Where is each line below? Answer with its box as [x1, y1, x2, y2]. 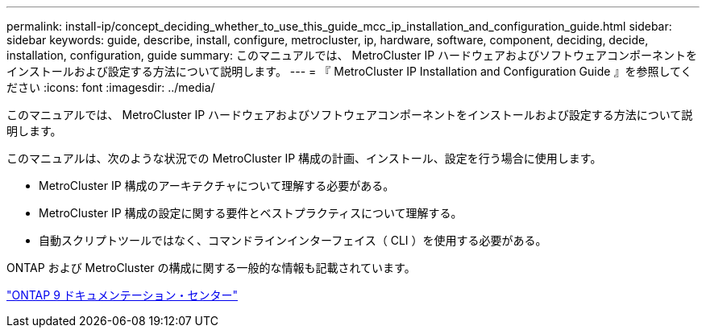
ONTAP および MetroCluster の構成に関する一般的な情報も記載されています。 [6, 261, 416, 274]
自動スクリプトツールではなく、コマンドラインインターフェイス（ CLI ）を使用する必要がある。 [39, 233, 547, 247]
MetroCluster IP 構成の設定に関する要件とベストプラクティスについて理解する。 [39, 206, 463, 220]
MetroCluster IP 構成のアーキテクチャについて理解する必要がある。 [39, 179, 395, 192]
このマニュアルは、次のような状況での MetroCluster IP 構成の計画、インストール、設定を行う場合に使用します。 [6, 151, 602, 165]
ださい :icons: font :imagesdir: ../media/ [6, 80, 215, 94]
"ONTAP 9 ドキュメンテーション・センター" [6, 288, 239, 302]
